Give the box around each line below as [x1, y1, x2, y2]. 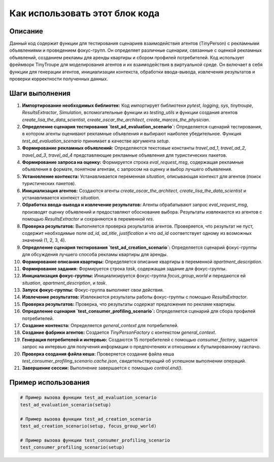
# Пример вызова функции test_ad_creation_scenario [20, 416, 152, 422]
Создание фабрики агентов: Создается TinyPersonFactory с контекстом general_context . [22, 330, 217, 336]
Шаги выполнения [9, 89, 71, 97]
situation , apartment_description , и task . [22, 279, 107, 286]
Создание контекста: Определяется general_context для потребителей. [22, 323, 179, 329]
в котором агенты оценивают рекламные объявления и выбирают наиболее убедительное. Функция [22, 131, 242, 137]
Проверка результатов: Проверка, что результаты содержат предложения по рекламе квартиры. [22, 301, 236, 307]
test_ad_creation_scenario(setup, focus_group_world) [20, 423, 157, 429]
